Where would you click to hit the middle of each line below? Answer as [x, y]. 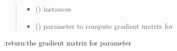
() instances [53, 9]
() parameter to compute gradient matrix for [104, 25]
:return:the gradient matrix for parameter [68, 43]
